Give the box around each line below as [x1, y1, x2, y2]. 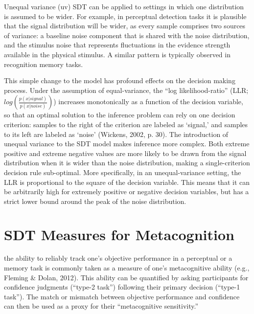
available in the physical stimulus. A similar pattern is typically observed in [4, 49, 231, 59]
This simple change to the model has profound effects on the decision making [4, 75, 235, 86]
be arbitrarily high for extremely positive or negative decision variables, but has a [4, 186, 249, 197]
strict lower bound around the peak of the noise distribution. [4, 196, 186, 206]
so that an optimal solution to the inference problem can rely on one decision [4, 110, 235, 120]
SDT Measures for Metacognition [4, 224, 234, 245]
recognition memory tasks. [4, 59, 83, 69]
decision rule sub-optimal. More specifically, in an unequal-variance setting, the [4, 167, 241, 177]
